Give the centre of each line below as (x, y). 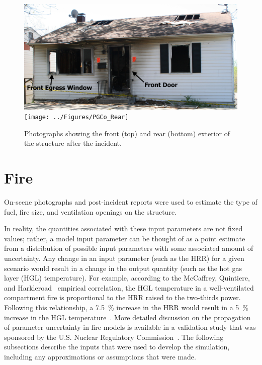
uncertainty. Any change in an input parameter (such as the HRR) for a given (124, 258)
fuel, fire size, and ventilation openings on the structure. (90, 211)
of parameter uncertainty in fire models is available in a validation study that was (130, 327)
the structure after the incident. (73, 143)
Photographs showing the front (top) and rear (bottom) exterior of (127, 133)
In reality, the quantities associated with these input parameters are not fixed (123, 229)
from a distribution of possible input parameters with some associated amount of (129, 248)
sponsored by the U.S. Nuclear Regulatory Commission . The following (114, 337)
